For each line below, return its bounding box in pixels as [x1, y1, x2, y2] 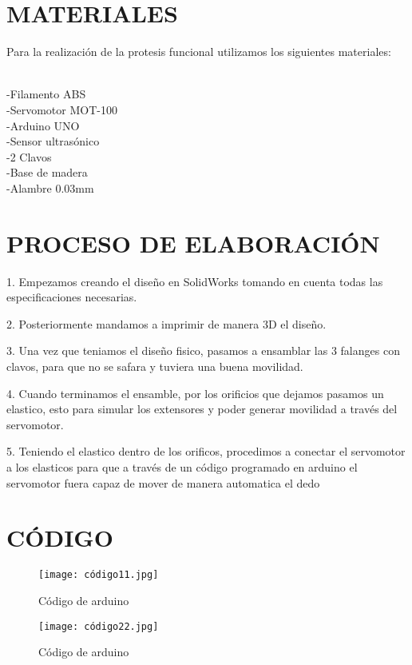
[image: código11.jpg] [38, 569, 159, 581]
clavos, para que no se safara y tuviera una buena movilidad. [6, 357, 303, 374]
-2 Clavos [6, 148, 52, 165]
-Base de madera [6, 164, 88, 181]
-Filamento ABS [6, 86, 86, 102]
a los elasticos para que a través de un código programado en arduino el [6, 458, 358, 475]
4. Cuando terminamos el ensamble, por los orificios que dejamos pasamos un [6, 384, 384, 401]
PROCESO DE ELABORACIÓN [6, 226, 380, 259]
